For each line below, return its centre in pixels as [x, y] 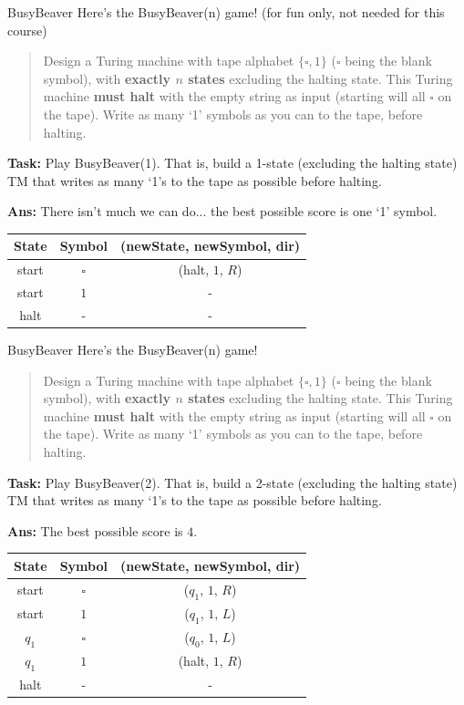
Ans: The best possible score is [95, 530]
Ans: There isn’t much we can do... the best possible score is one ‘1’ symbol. [222, 211]
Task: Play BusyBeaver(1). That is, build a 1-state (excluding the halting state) [232, 163]
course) [27, 30]
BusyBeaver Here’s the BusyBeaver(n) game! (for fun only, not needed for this [226, 12]
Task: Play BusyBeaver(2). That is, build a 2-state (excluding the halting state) [232, 482]
